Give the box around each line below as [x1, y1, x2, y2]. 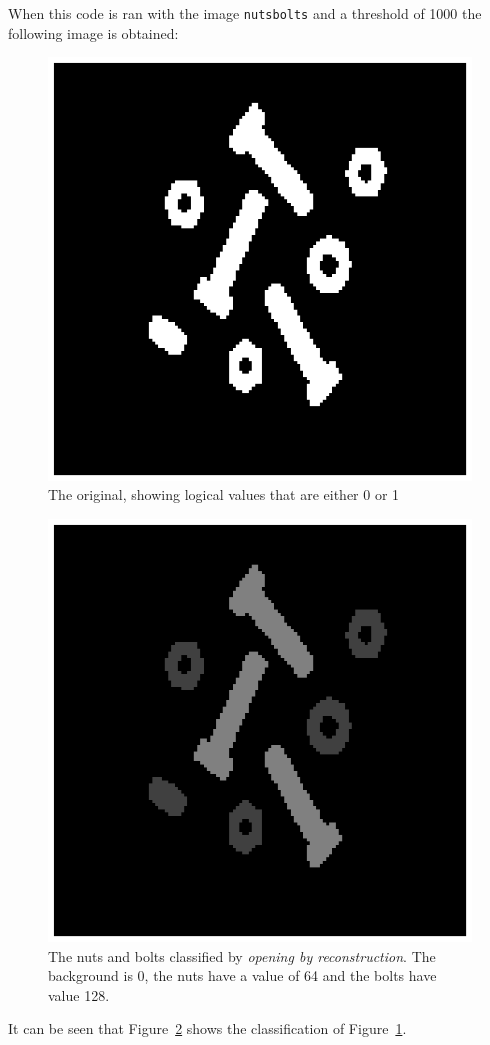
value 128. [48, 984, 110, 1005]
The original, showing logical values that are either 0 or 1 [48, 484, 400, 505]
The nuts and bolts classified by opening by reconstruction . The [48, 945, 436, 966]
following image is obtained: [8, 22, 179, 43]
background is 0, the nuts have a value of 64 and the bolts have [48, 965, 437, 986]
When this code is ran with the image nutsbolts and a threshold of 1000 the [8, 3, 482, 23]
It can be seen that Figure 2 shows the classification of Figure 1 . [8, 1018, 407, 1039]
